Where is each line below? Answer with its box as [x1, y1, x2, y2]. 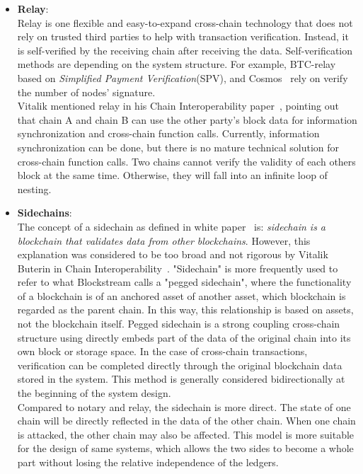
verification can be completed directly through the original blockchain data [17, 357, 342, 372]
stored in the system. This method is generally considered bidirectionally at [17, 371, 345, 386]
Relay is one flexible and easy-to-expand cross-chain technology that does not [17, 15, 353, 30]
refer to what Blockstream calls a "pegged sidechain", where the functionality [17, 274, 352, 289]
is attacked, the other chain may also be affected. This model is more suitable [17, 427, 355, 441]
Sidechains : [17, 205, 72, 220]
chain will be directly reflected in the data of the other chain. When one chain [17, 413, 356, 428]
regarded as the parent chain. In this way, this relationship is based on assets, [17, 302, 354, 317]
